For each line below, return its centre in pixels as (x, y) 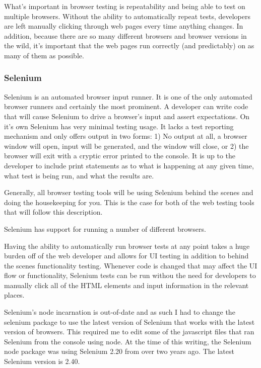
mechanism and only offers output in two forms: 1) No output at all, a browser (126, 136)
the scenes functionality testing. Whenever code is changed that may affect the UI (131, 265)
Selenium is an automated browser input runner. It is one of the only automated (128, 96)
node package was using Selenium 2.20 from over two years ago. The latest (119, 351)
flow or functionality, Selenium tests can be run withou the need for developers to (130, 275)
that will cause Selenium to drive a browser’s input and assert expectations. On (127, 116)
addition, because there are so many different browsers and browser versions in (125, 35)
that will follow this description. (53, 212)
